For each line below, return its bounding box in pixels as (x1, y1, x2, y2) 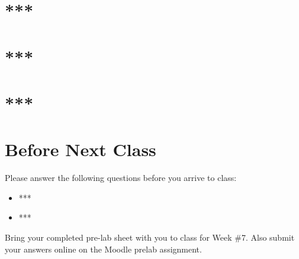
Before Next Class (5, 137, 156, 161)
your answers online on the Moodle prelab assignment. (5, 242, 202, 255)
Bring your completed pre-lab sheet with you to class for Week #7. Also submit (5, 231, 295, 244)
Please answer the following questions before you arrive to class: (5, 171, 237, 184)
